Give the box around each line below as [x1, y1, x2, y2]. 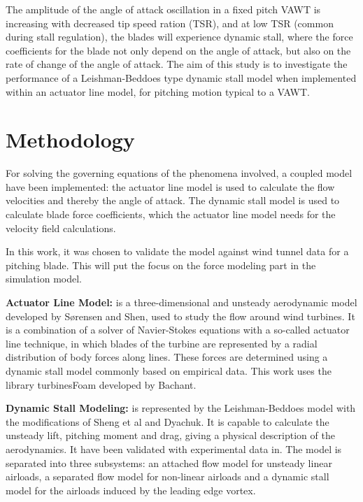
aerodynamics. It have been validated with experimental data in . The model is [6, 441, 342, 456]
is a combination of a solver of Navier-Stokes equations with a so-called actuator [6, 322, 350, 337]
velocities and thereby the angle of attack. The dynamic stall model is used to [6, 193, 340, 208]
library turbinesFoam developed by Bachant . [6, 377, 197, 392]
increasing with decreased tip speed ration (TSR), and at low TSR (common [6, 15, 334, 30]
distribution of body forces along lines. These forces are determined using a [6, 350, 328, 364]
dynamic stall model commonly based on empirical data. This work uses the [6, 364, 332, 378]
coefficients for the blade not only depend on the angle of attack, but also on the [6, 43, 351, 57]
